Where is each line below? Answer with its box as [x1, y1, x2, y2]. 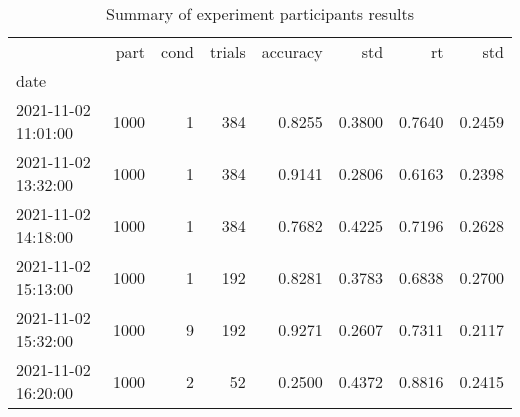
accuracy [261, 40, 323, 63]
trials [210, 40, 246, 63]
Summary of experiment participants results [105, 2, 415, 25]
